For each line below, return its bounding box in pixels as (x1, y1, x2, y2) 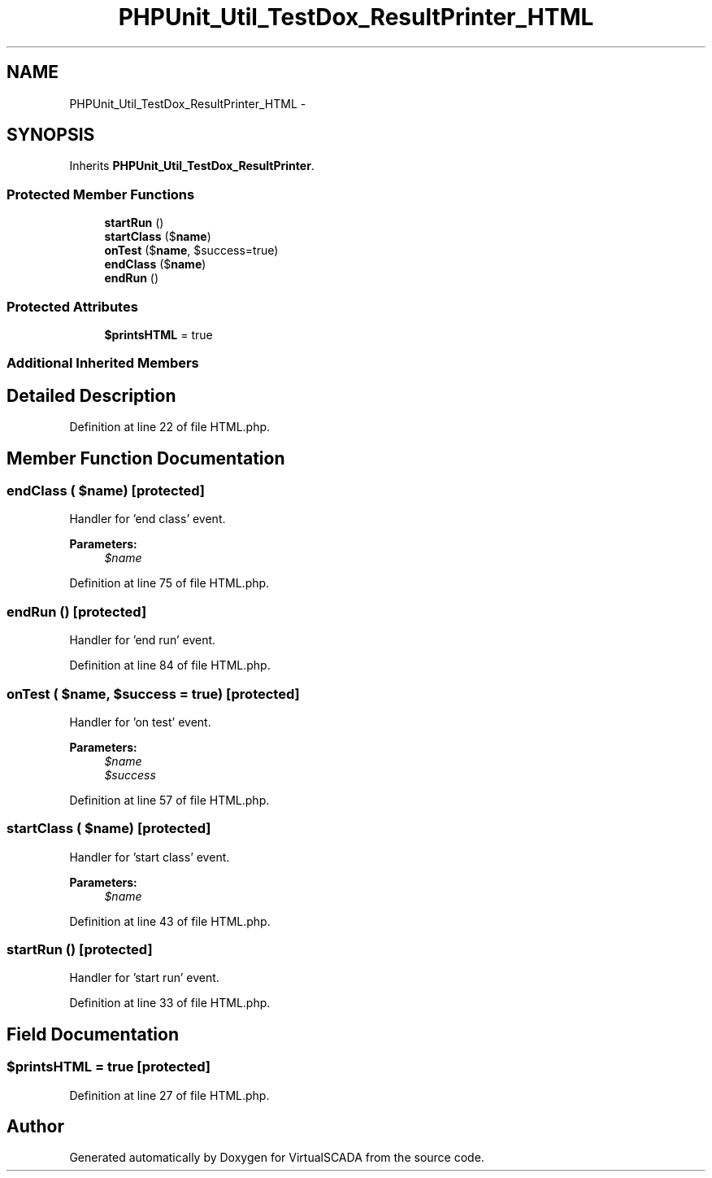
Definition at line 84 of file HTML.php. (69, 658, 271, 673)
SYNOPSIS (7, 124, 95, 146)
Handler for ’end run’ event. (69, 633, 216, 648)
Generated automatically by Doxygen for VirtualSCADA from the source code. (69, 1150, 484, 1165)
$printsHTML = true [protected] (7, 1058, 211, 1075)
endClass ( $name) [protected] (7, 482, 206, 499)
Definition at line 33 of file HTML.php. (69, 996, 271, 1010)
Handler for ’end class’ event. (69, 512, 226, 526)
